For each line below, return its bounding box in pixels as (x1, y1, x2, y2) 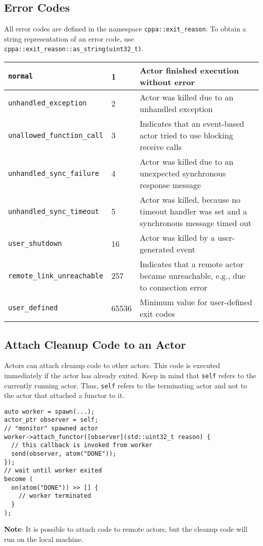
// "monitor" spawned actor (4, 425, 99, 432)
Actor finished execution (140, 64, 239, 77)
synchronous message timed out (140, 217, 252, 229)
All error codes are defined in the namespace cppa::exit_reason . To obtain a (4, 23, 246, 34)
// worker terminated (18, 492, 91, 500)
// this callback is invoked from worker (11, 442, 153, 449)
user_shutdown (8, 239, 62, 248)
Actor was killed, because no (140, 194, 241, 206)
